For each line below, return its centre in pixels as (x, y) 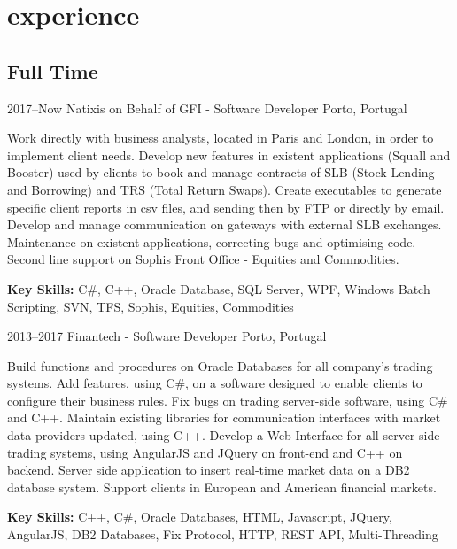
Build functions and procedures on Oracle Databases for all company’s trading (220, 365)
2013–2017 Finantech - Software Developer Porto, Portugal (167, 336)
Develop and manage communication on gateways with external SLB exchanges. (225, 224)
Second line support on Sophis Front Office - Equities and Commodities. (203, 259)
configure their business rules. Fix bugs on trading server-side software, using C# (228, 400)
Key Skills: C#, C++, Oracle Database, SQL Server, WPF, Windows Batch (219, 288)
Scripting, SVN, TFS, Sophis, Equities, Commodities (151, 306)
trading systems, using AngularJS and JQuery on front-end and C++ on (205, 452)
